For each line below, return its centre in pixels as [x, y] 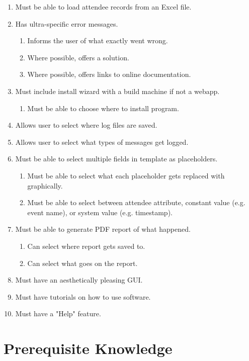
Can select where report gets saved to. [86, 246]
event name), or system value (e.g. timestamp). [100, 212]
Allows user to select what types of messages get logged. [102, 142]
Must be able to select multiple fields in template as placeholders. [116, 159]
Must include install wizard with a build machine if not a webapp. [117, 91]
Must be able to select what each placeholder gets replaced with [126, 175]
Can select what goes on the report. [82, 263]
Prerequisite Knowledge [88, 348]
